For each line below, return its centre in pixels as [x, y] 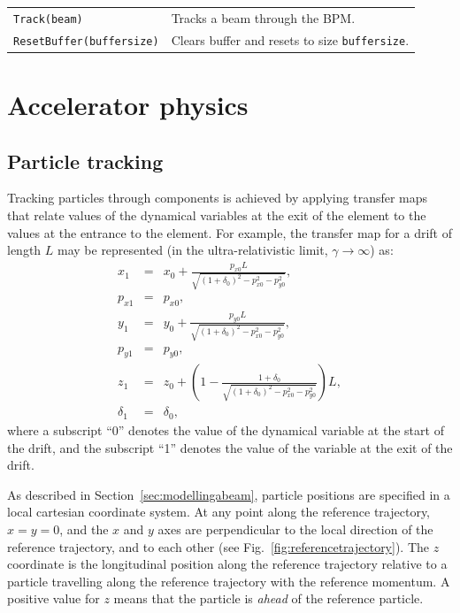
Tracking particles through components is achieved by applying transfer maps [218, 198]
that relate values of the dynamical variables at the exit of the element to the [217, 215]
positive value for [54, 598]
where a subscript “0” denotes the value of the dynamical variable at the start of [226, 429]
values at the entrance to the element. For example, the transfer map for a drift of [230, 232]
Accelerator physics [128, 104]
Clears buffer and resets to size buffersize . [290, 39]
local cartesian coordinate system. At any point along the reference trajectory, [219, 512]
